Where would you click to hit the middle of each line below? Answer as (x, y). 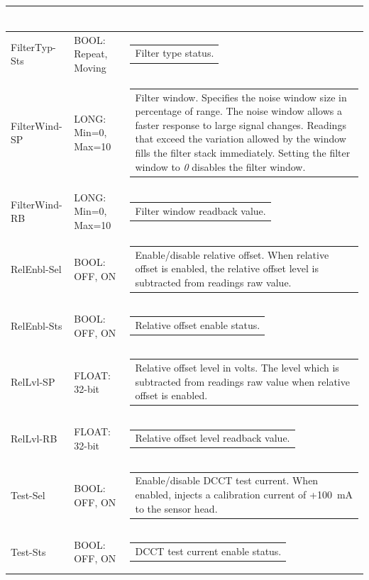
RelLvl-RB (34, 439)
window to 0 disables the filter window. (220, 166)
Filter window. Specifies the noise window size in (241, 97)
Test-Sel (28, 495)
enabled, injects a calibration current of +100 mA (244, 494)
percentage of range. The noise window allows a (238, 111)
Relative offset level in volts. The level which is (237, 367)
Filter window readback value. (200, 210)
